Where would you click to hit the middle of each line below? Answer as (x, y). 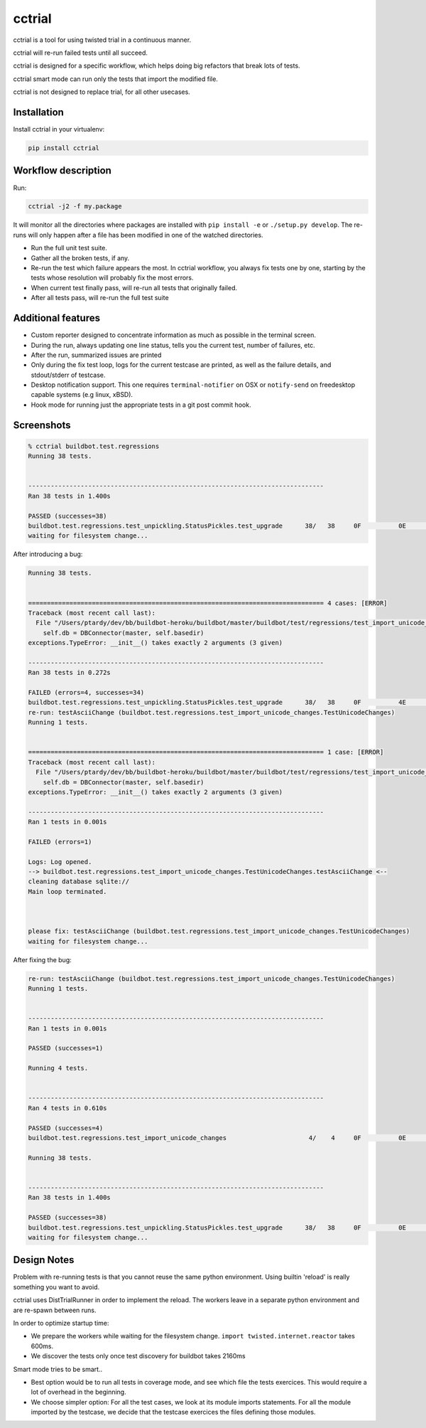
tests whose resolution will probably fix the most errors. (113, 278)
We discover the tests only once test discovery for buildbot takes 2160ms (138, 1356)
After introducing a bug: (48, 554)
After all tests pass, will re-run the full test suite (100, 298)
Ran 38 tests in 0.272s (70, 673)
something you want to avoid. (56, 1286)
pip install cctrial (64, 148)
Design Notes (44, 1260)
